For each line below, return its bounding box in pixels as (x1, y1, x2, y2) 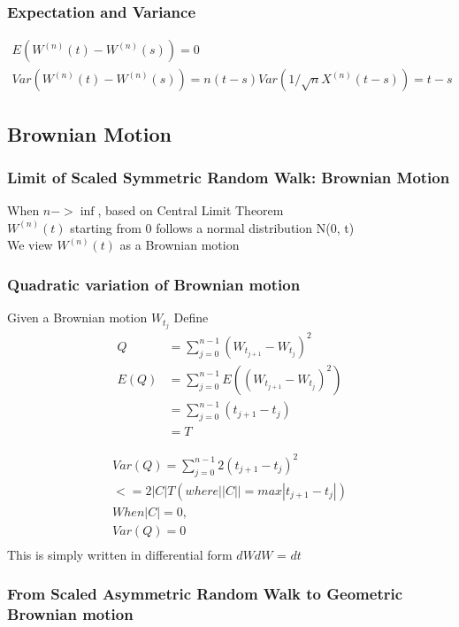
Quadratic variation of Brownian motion (7, 273, 301, 295)
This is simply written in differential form (7, 545, 233, 563)
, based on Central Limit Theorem (97, 201, 284, 220)
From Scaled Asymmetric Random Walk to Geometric (7, 583, 403, 605)
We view (7, 236, 53, 254)
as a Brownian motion (119, 236, 240, 254)
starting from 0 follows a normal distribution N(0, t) (70, 218, 355, 236)
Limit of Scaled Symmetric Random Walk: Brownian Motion (7, 166, 450, 188)
